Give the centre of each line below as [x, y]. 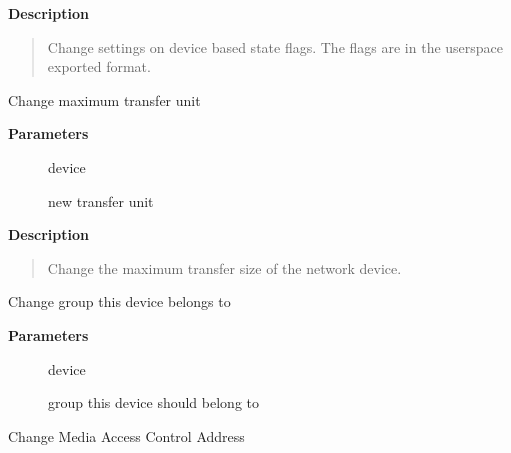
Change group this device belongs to [119, 301]
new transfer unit [101, 200]
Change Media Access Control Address [126, 435]
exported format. [99, 66]
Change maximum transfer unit [104, 99]
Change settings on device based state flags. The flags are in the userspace [275, 46]
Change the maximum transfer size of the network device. [224, 267]
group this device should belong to [153, 402]
